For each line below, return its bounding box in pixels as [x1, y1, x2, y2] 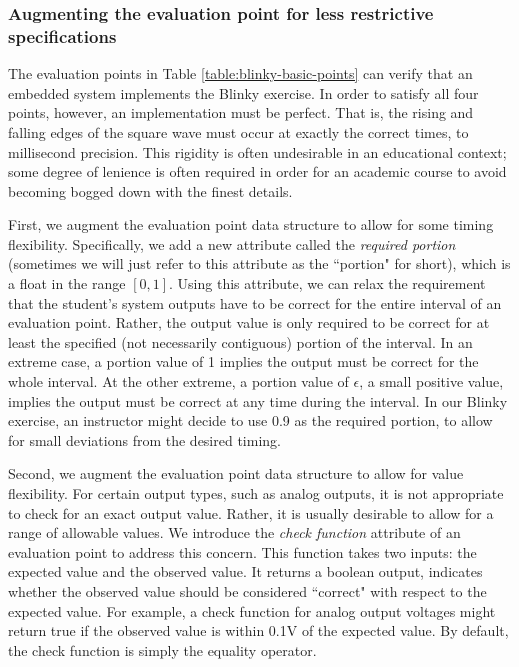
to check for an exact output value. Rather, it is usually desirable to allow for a [8, 502, 494, 523]
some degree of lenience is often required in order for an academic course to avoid [8, 161, 507, 182]
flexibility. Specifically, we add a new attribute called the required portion [8, 233, 456, 254]
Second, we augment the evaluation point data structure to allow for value [8, 463, 464, 484]
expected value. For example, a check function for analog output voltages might [8, 600, 496, 621]
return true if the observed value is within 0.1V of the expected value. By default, [8, 620, 509, 641]
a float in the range [8, 273, 126, 294]
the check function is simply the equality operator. [8, 639, 317, 660]
